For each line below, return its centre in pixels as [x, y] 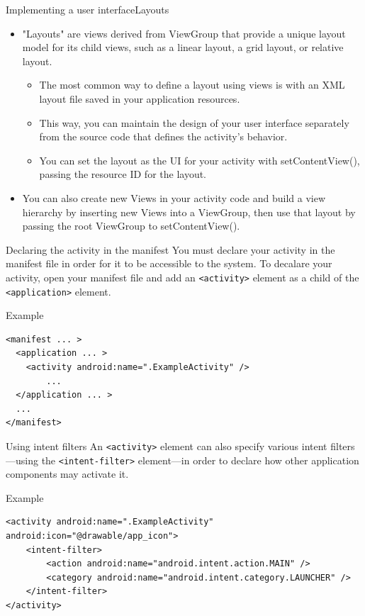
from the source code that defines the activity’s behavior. [163, 136]
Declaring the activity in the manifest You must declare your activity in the [170, 249]
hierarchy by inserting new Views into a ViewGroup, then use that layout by [189, 212]
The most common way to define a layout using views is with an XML [192, 85]
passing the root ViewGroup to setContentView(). [131, 226]
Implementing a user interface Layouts [88, 9]
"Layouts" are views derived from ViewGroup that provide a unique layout [184, 33]
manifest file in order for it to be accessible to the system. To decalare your [169, 263]
